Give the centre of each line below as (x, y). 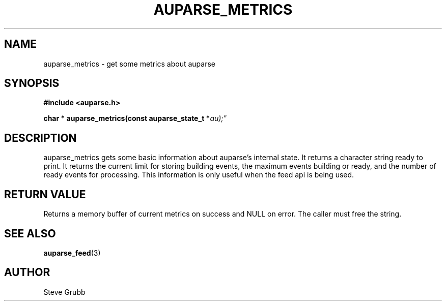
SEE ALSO (30, 233)
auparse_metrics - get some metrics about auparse (129, 64)
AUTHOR (27, 272)
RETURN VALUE (45, 194)
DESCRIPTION (40, 138)
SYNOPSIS (32, 83)
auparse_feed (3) (72, 253)
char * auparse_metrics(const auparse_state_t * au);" (135, 118)
